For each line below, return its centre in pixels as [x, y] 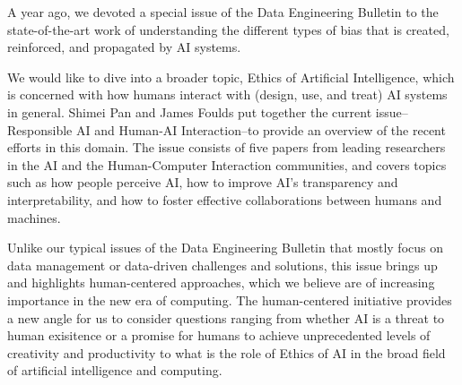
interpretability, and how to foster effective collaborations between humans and [225, 199]
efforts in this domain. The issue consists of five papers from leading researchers [227, 147]
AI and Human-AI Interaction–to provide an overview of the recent [261, 129]
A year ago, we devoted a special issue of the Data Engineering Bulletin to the [223, 12]
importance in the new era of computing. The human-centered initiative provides [230, 299]
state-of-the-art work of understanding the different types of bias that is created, [228, 29]
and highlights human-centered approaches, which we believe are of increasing [221, 282]
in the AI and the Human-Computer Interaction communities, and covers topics [227, 164]
